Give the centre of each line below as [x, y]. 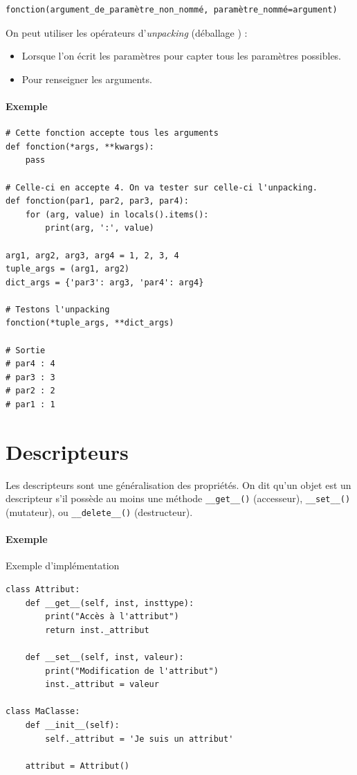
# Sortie [26, 350]
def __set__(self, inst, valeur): [104, 658]
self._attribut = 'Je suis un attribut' [139, 739]
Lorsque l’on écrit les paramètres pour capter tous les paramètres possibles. [182, 56]
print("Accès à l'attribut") [112, 617]
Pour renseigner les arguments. [87, 79]
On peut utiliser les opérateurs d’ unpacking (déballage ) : [127, 32]
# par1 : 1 [30, 405]
